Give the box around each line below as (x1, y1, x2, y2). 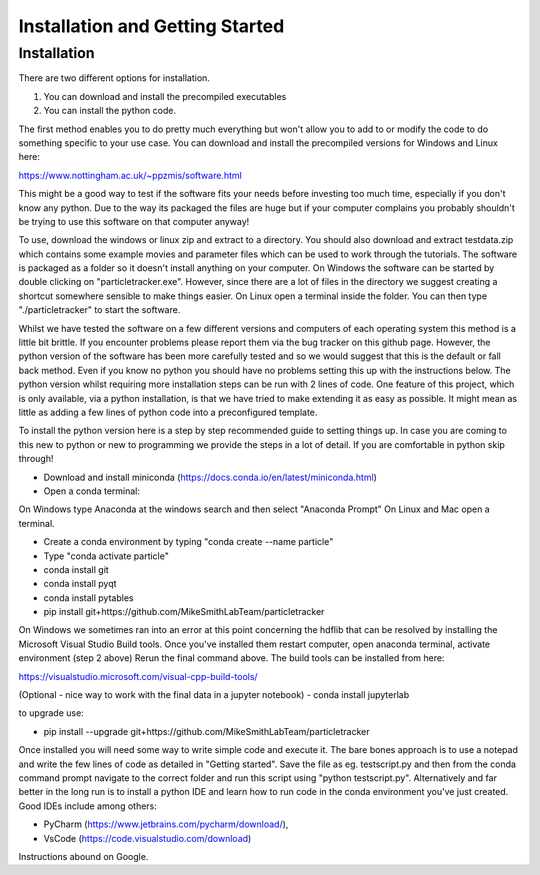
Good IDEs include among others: (18, 800, 157, 812)
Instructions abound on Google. (18, 850, 149, 862)
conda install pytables (43, 591, 134, 604)
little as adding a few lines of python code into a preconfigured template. (18, 406, 318, 418)
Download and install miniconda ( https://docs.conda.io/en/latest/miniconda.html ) (43, 471, 377, 483)
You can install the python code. (43, 105, 177, 117)
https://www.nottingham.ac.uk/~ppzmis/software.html (18, 169, 242, 181)
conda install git (43, 563, 109, 575)
